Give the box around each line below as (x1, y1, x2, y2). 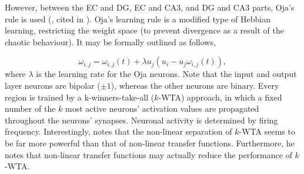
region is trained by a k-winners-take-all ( (5, 91, 155, 103)
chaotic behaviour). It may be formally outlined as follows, (5, 35, 216, 48)
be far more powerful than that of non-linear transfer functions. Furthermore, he (5, 136, 295, 149)
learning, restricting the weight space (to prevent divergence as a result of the (5, 24, 284, 36)
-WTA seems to (239, 125, 295, 138)
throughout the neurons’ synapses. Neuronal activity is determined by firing (5, 113, 278, 126)
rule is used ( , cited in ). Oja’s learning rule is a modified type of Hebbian (5, 12, 270, 25)
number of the (5, 102, 56, 115)
